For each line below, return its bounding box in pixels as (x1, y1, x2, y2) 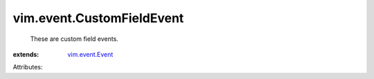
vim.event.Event (67, 50, 114, 58)
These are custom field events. (30, 35, 119, 43)
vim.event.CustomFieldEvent (12, 10, 184, 26)
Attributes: (12, 63, 43, 71)
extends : (12, 50, 39, 58)
